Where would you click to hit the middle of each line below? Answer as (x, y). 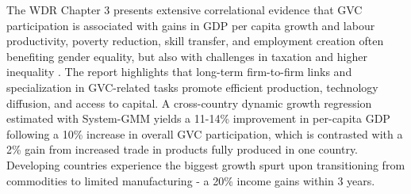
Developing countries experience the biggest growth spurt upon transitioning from (206, 164)
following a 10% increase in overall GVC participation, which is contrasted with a (205, 133)
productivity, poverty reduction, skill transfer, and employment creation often (195, 41)
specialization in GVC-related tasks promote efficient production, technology (192, 87)
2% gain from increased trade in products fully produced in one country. (182, 149)
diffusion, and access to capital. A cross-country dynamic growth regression (189, 103)
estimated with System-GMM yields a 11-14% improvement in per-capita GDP (198, 118)
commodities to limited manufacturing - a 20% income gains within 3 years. (191, 180)
